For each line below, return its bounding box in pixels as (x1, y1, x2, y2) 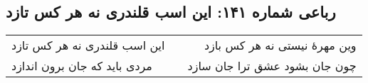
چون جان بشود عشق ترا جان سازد (187, 57, 357, 74)
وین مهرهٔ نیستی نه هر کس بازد (204, 37, 357, 54)
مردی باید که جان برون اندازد (11, 57, 152, 74)
